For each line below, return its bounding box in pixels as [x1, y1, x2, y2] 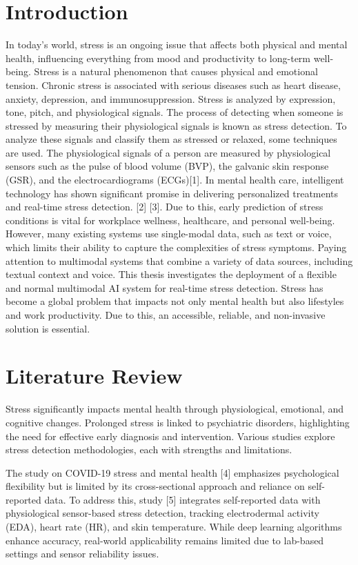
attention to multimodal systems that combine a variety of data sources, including [6, 253, 353, 268]
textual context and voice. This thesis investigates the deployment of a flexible [6, 267, 337, 281]
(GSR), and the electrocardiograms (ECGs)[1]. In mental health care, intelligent [6, 172, 344, 187]
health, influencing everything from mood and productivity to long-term [6, 50, 311, 65]
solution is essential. [6, 321, 90, 335]
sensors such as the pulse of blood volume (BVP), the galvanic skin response [6, 159, 329, 173]
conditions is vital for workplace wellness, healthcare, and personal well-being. [6, 212, 335, 227]
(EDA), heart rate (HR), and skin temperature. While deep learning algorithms [6, 519, 342, 534]
